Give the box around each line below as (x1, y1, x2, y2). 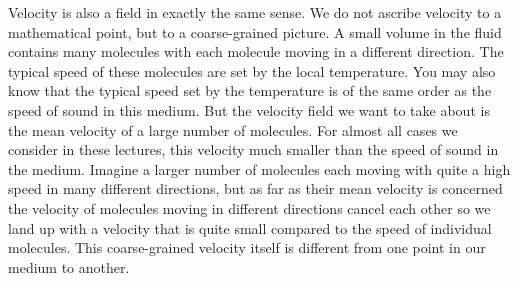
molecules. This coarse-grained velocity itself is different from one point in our (8, 237, 486, 258)
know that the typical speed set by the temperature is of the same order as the (8, 80, 492, 101)
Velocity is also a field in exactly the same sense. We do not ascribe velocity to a (8, 2, 502, 22)
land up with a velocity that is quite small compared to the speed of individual (8, 217, 492, 238)
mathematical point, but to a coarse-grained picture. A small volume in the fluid (8, 21, 502, 42)
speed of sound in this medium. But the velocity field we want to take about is (8, 99, 490, 120)
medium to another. (8, 256, 130, 277)
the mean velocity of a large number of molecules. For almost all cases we (8, 119, 458, 140)
